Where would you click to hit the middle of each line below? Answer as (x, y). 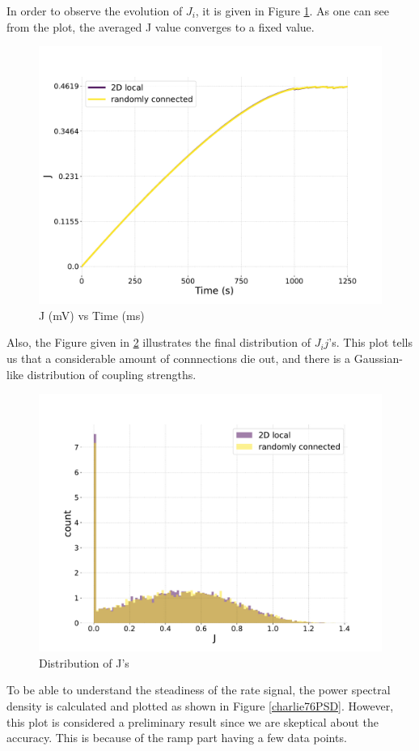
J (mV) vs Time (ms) (92, 315)
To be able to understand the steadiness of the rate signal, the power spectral (199, 690)
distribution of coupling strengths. (112, 374)
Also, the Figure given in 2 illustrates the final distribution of (159, 342)
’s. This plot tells (371, 342)
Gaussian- (378, 358)
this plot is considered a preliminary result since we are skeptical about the (193, 721)
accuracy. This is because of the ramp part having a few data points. (177, 738)
